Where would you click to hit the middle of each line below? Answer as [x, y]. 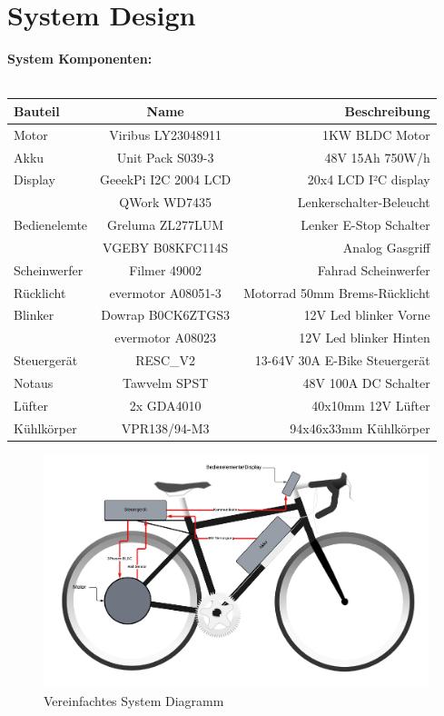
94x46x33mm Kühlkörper [360, 428]
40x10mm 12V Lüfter [371, 405]
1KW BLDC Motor [376, 134]
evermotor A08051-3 [165, 292]
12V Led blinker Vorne [367, 315]
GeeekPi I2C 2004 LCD [166, 179]
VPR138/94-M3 [165, 428]
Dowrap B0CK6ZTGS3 [165, 315]
